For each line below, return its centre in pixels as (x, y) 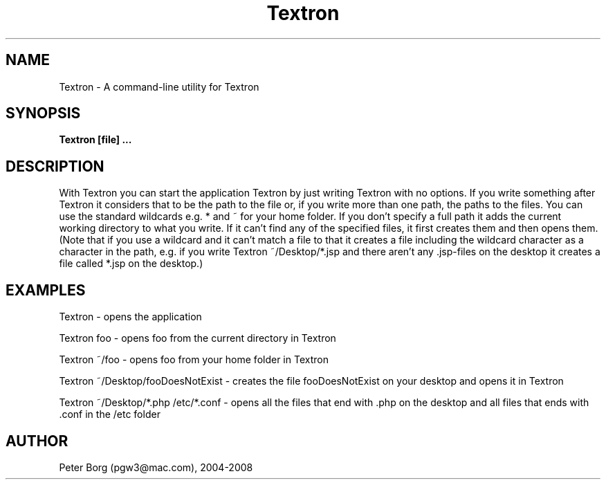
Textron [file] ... (95, 140)
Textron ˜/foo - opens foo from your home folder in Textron (194, 360)
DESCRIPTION (55, 166)
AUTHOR (37, 441)
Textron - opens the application (130, 317)
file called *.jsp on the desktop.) (131, 264)
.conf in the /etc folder (110, 414)
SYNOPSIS (43, 113)
